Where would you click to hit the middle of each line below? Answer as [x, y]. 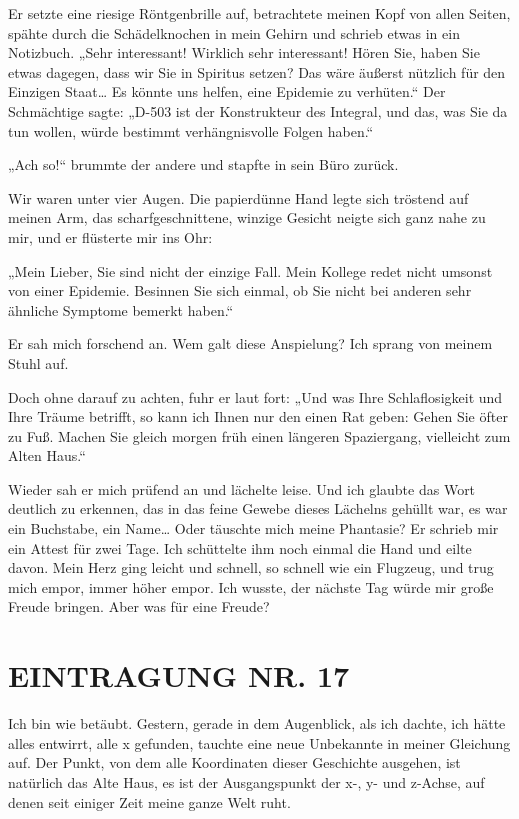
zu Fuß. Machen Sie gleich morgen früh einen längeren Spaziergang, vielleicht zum [259, 435]
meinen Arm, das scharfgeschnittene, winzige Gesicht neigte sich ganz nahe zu [247, 217]
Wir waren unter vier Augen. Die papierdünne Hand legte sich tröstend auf [238, 197]
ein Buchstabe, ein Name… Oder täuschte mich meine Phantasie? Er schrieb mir [253, 528]
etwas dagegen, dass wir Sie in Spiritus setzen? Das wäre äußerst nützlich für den [257, 71]
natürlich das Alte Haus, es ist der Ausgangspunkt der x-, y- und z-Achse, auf [246, 781]
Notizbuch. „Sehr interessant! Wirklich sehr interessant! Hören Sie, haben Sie [244, 52]
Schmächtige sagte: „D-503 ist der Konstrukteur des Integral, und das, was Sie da [258, 110]
